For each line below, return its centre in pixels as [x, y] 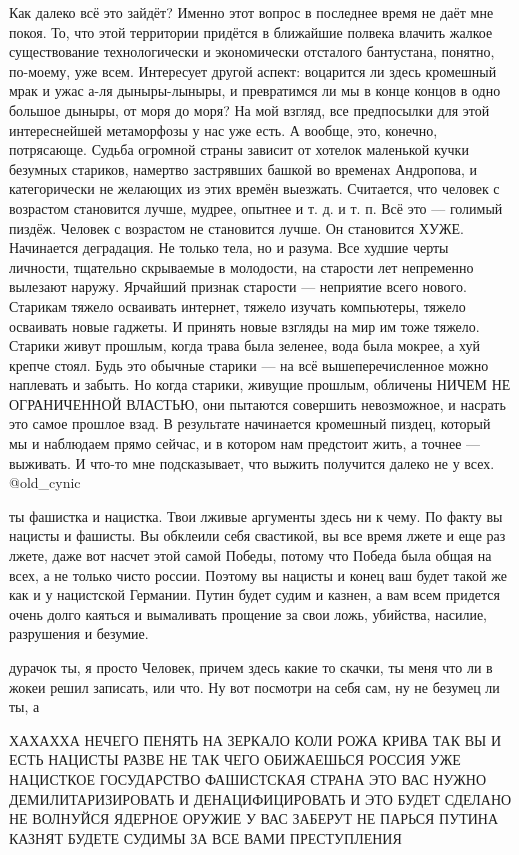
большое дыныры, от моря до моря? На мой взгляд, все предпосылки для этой [249, 109]
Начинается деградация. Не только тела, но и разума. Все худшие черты [229, 247]
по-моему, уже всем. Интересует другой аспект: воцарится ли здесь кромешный [253, 70]
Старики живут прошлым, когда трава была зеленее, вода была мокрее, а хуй [244, 345]
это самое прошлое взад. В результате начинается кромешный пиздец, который [250, 423]
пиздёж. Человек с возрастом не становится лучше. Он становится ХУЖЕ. [236, 227]
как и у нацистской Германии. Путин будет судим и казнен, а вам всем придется [254, 594]
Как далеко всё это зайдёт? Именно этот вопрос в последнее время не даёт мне [251, 12]
